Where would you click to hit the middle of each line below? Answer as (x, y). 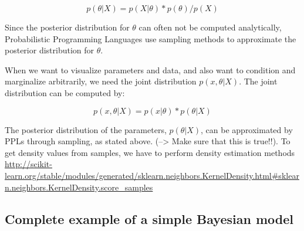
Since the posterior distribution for (67, 27)
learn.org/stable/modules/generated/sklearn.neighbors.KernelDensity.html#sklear (152, 175)
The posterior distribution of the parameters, (86, 129)
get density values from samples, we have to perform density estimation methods (150, 152)
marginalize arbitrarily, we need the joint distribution (101, 81)
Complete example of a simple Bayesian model (149, 218)
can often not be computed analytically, (210, 27)
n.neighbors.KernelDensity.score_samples (79, 187)
